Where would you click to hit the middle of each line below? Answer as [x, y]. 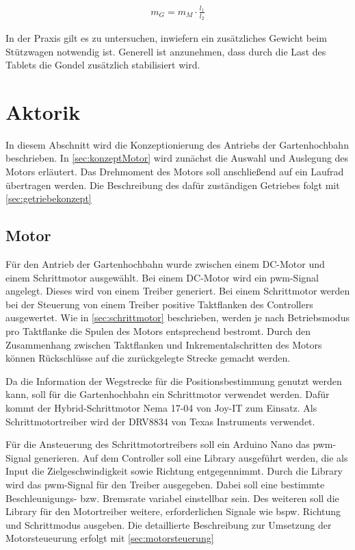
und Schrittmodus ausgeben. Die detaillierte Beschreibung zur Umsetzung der [169, 524]
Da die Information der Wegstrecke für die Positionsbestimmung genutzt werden [174, 380]
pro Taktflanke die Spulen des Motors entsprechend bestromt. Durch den [158, 331]
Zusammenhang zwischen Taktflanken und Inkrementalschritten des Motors [164, 344]
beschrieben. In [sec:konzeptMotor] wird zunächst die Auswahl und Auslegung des [177, 158]
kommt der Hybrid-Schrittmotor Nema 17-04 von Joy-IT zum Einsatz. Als [161, 408]
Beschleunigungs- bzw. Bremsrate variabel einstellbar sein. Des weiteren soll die [172, 498]
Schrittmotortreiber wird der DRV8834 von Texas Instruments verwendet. [160, 421]
